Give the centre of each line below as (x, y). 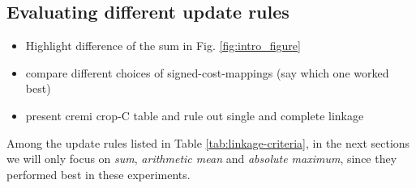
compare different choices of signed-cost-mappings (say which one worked (207, 72)
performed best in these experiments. (99, 174)
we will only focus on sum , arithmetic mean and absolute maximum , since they (202, 159)
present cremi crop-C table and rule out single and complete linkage (195, 115)
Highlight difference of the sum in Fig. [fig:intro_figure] (163, 46)
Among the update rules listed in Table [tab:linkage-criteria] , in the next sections (208, 142)
